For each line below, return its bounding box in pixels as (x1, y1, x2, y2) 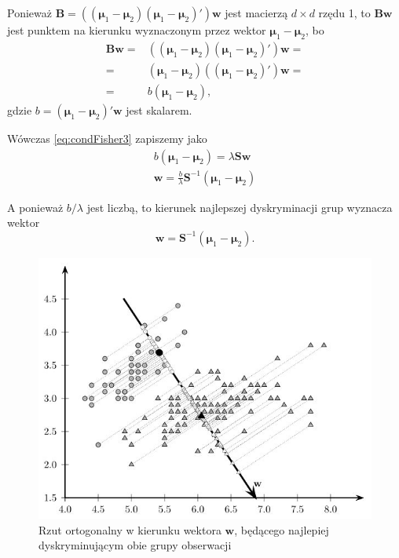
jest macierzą (225, 5, 288, 20)
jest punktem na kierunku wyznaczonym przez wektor (7, 22, 266, 38)
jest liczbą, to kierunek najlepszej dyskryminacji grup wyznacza (86, 199, 393, 215)
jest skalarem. (126, 101, 192, 118)
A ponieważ (7, 199, 64, 215)
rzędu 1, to (318, 5, 371, 20)
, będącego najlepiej (234, 521, 329, 538)
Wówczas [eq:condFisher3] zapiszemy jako (7, 129, 207, 146)
